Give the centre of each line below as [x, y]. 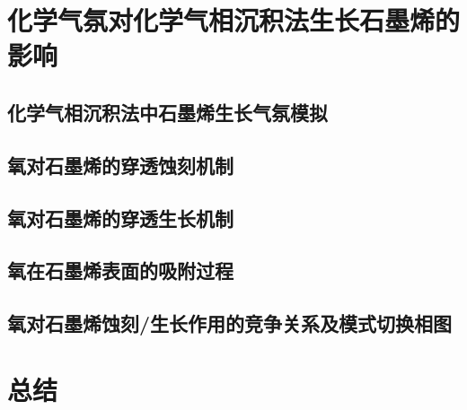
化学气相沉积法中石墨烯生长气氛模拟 [167, 112]
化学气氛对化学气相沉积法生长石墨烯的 [234, 20]
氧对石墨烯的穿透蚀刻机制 [120, 165]
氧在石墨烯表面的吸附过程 [120, 270]
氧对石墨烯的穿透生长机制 [120, 218]
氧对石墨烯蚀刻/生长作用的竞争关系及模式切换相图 [230, 323]
